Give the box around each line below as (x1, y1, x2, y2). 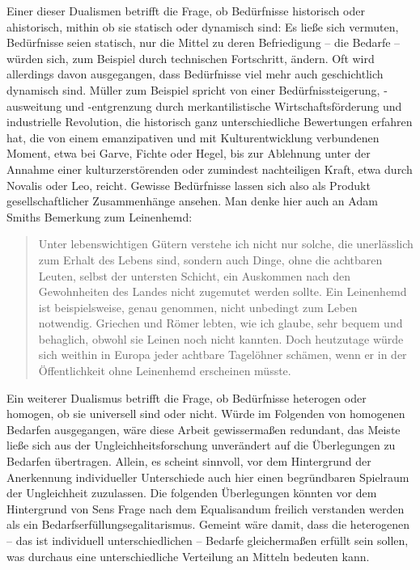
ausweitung (6, 97, 62, 114)
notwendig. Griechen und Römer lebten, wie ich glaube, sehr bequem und (38, 315, 403, 331)
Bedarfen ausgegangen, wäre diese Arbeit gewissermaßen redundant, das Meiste (6, 420, 401, 437)
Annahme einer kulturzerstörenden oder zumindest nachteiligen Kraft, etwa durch (6, 160, 413, 177)
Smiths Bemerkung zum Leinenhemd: (6, 208, 193, 225)
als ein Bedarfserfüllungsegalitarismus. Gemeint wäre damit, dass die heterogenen (6, 516, 410, 533)
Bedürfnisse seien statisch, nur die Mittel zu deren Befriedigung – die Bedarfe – (6, 34, 401, 51)
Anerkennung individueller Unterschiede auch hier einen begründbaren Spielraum (6, 468, 409, 485)
